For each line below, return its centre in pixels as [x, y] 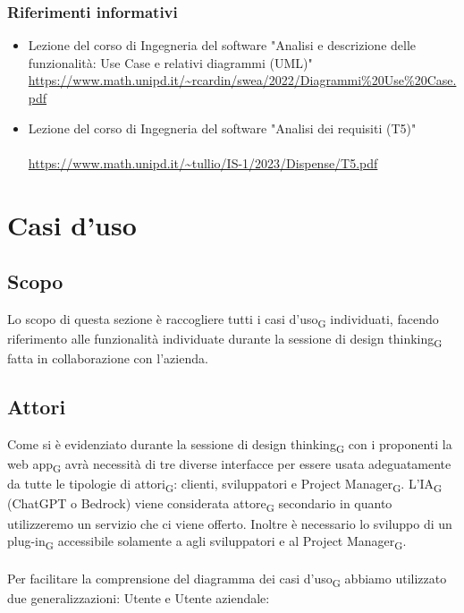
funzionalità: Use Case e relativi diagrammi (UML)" [170, 62]
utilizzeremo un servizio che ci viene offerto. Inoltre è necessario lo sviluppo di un [230, 523]
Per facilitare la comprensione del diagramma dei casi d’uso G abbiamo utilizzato [227, 579]
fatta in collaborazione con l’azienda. [108, 358]
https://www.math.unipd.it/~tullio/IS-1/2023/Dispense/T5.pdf [203, 162]
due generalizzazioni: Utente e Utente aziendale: [139, 597]
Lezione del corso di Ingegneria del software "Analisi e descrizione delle [222, 45]
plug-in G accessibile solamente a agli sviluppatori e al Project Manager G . [207, 542]
